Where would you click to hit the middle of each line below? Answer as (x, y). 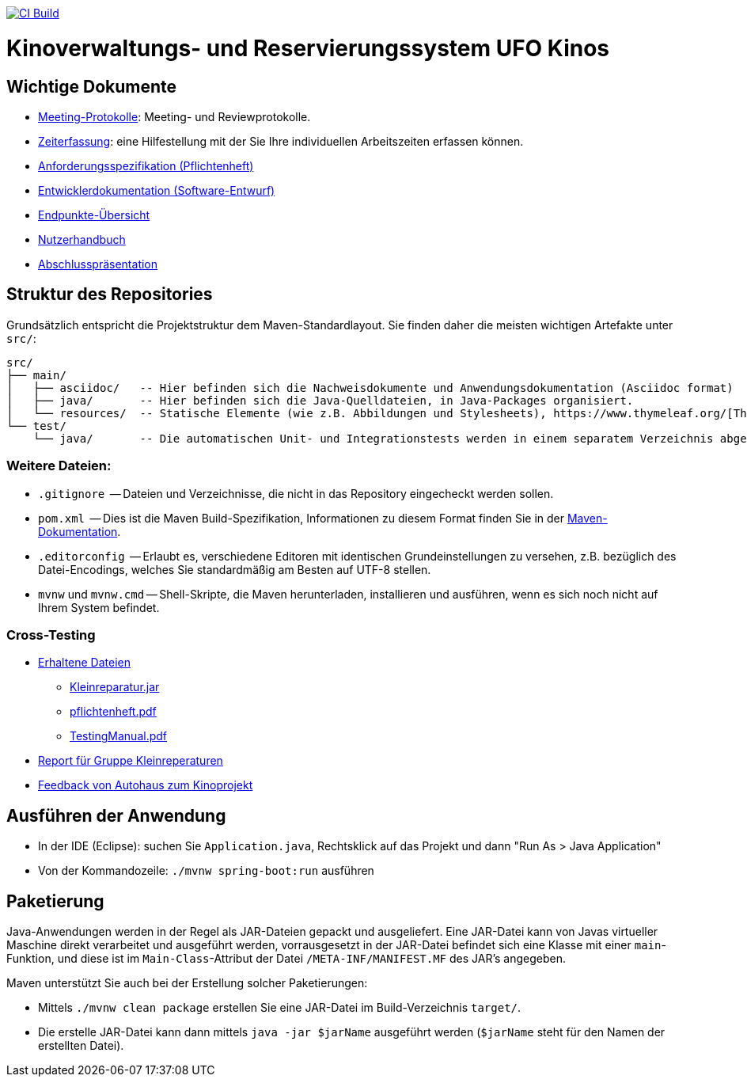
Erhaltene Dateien (85, 663)
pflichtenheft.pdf (113, 712)
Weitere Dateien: (59, 466)
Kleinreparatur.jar (115, 687)
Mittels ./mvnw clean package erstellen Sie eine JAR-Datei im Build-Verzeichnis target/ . (280, 1007)
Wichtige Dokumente (92, 86)
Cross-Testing (51, 635)
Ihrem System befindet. (99, 607)
